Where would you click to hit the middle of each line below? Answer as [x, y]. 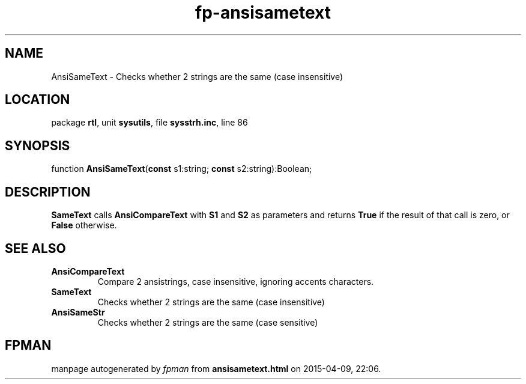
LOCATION [38, 100]
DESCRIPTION [48, 192]
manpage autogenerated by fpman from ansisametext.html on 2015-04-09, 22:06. [216, 368]
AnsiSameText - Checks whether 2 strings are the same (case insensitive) [197, 76]
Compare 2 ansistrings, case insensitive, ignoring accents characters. [236, 281]
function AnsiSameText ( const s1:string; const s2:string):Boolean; [182, 169]
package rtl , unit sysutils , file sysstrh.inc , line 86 [150, 123]
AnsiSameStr [78, 312]
